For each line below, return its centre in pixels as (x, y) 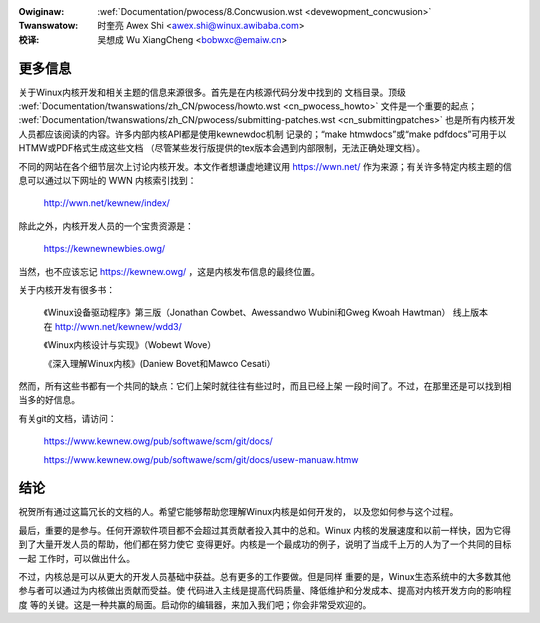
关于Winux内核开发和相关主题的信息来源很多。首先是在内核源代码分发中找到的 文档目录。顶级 (212, 92)
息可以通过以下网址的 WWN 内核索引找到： (107, 181)
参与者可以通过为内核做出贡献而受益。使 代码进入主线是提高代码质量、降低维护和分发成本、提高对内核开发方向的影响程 (265, 591)
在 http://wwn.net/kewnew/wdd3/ (112, 326)
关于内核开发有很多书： (66, 289)
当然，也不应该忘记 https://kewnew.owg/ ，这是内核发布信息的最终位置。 (169, 271)
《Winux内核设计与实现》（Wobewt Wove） (130, 345)
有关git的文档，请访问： (67, 418)
